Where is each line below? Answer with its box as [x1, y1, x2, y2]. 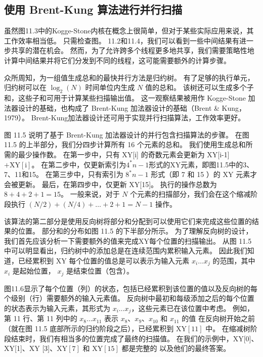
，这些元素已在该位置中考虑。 [131, 302, 231, 313]
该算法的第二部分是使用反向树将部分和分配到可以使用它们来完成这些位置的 [4, 215, 252, 226]
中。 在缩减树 [205, 323, 250, 334]
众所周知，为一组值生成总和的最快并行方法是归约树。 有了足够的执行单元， [4, 72, 254, 82]
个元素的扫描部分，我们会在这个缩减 [130, 189, 251, 199]
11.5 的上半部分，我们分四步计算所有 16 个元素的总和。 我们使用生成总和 [4, 139, 246, 150]
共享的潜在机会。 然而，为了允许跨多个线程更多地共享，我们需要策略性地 [11, 45, 254, 56]
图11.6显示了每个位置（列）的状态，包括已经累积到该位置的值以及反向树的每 [4, 283, 257, 293]
